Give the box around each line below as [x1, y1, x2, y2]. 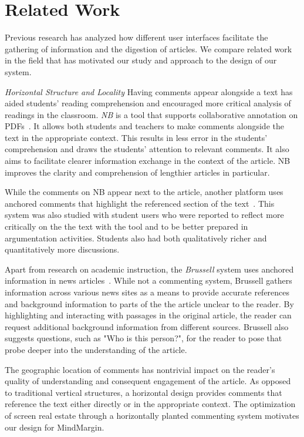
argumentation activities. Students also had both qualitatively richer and [5, 231, 267, 244]
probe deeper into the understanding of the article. [5, 343, 187, 355]
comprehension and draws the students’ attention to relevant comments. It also [5, 143, 289, 155]
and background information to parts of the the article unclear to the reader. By [5, 297, 294, 310]
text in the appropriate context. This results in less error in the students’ [5, 131, 268, 143]
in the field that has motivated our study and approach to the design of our [5, 54, 277, 66]
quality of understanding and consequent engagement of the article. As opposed [5, 375, 291, 387]
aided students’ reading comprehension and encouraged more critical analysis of [5, 97, 291, 109]
